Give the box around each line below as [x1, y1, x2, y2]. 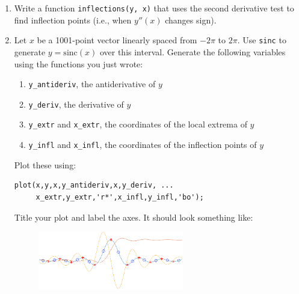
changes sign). [165, 13, 217, 26]
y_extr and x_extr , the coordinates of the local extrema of [28, 118, 247, 130]
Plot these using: [14, 158, 76, 171]
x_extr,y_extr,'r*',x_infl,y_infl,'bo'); [35, 192, 204, 201]
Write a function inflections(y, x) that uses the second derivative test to [14, 2, 294, 14]
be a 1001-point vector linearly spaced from [37, 34, 197, 46]
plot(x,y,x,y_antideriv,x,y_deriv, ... [14, 181, 174, 190]
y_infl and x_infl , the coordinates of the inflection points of [28, 138, 257, 151]
